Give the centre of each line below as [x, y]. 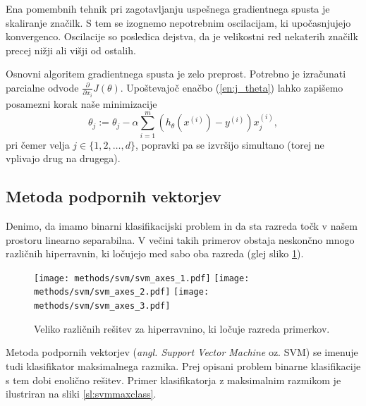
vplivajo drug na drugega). [63, 158]
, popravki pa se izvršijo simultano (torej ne [230, 144]
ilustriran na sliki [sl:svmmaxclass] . [81, 394]
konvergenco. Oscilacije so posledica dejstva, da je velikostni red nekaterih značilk [182, 36]
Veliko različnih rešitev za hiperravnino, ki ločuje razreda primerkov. [182, 328]
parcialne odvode [42, 87]
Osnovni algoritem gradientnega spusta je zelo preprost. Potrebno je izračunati [176, 74]
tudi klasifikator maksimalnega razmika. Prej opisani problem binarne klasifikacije [183, 365]
